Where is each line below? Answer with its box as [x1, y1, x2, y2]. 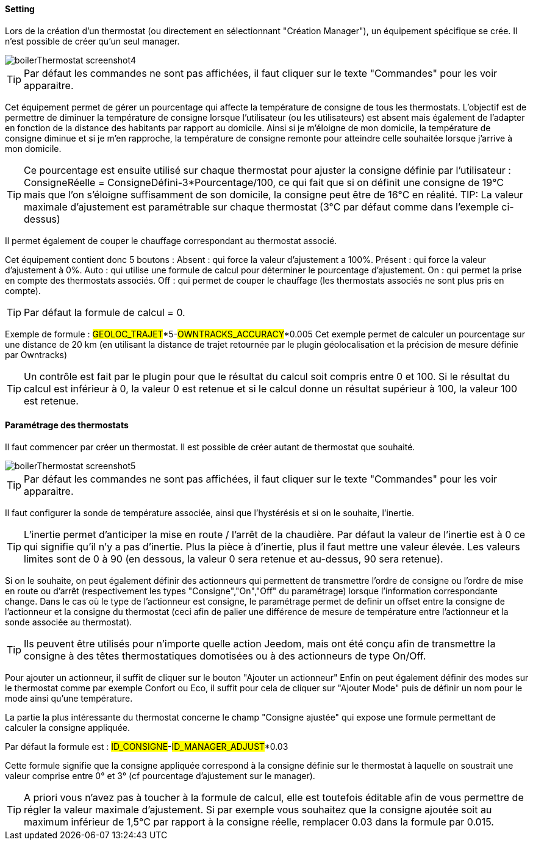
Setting [5, 4, 35, 14]
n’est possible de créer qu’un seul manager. [5, 35, 180, 46]
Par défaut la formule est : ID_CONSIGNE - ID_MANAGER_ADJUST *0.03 [5, 741, 288, 752]
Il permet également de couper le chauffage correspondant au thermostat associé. [5, 235, 337, 246]
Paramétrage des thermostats [5, 420, 129, 431]
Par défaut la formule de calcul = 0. [24, 306, 185, 318]
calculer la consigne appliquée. [5, 722, 131, 733]
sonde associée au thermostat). [5, 616, 132, 627]
